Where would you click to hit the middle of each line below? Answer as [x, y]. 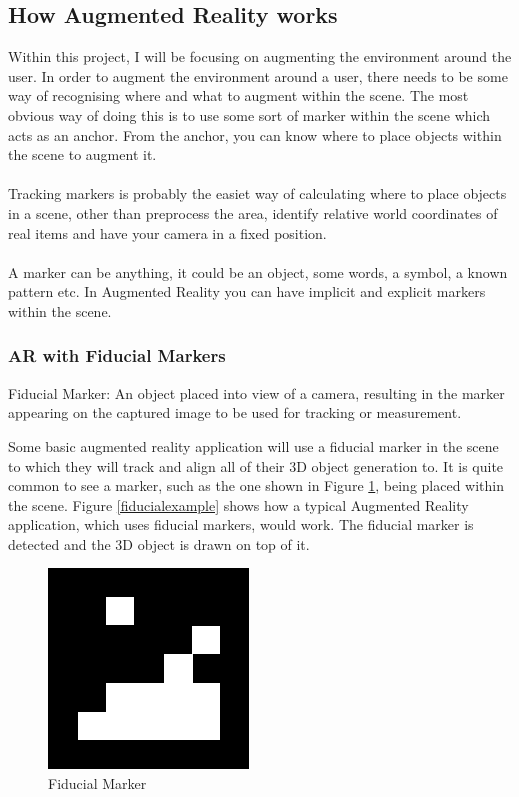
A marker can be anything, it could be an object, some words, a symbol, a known [258, 271]
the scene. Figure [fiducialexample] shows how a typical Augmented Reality [238, 504]
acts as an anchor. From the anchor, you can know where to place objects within [255, 134]
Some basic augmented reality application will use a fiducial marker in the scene [253, 445]
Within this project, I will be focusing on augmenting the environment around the [260, 56]
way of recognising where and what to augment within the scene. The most [238, 95]
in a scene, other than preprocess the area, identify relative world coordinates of [253, 212]
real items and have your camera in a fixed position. [167, 232]
